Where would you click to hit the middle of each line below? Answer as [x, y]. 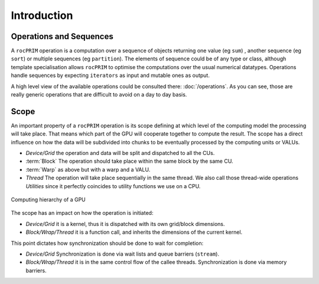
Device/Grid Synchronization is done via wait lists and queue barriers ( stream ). [123, 254]
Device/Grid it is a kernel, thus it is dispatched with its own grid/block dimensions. [125, 224]
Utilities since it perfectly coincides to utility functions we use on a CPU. [113, 186]
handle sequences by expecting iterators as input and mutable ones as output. [110, 75]
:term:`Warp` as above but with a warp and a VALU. [88, 169]
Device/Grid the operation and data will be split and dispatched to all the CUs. [120, 153]
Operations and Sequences [62, 36]
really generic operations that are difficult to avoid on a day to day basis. [99, 95]
